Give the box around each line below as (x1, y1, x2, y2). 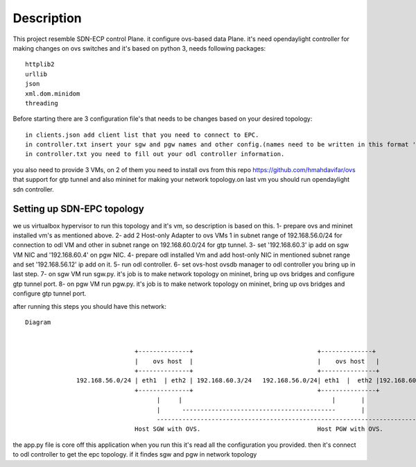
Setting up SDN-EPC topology (12, 203, 145, 215)
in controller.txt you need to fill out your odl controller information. (25, 150, 285, 158)
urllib (25, 70, 48, 78)
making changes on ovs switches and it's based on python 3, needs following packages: (12, 44, 266, 52)
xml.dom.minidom (25, 90, 80, 97)
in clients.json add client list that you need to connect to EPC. (25, 130, 259, 139)
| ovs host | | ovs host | (134, 357, 380, 365)
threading (25, 99, 58, 107)
